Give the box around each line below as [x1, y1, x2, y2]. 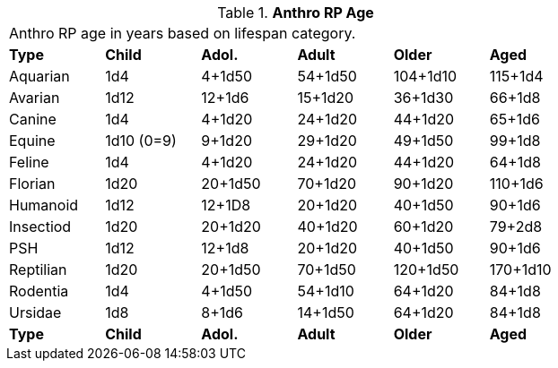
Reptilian [9, 261, 67, 278]
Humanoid [9, 196, 79, 214]
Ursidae [9, 304, 62, 321]
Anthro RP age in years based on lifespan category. [9, 24, 356, 42]
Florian [9, 175, 56, 193]
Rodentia [9, 282, 69, 300]
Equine [9, 132, 56, 150]
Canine [9, 110, 57, 128]
